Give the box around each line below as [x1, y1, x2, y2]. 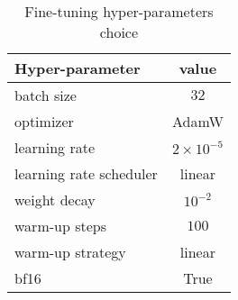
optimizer [14, 111, 74, 132]
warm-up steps [14, 215, 106, 236]
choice [99, 22, 139, 42]
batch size [14, 85, 77, 105]
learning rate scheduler [14, 163, 158, 184]
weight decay [14, 189, 96, 210]
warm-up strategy [14, 241, 126, 262]
